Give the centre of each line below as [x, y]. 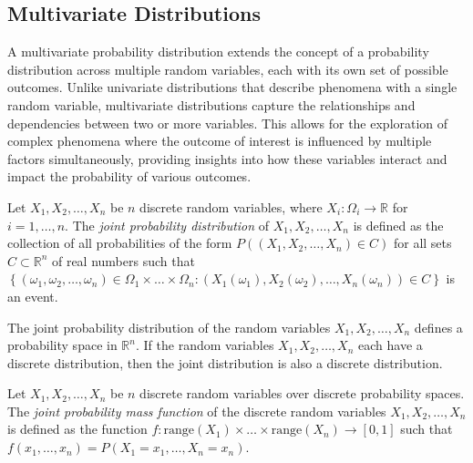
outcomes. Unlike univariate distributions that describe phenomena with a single [232, 87]
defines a [438, 327]
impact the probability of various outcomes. [129, 176]
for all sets [422, 243]
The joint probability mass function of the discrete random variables [197, 411]
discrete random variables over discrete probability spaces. [302, 393]
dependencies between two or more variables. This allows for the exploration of [228, 123]
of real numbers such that [123, 260]
